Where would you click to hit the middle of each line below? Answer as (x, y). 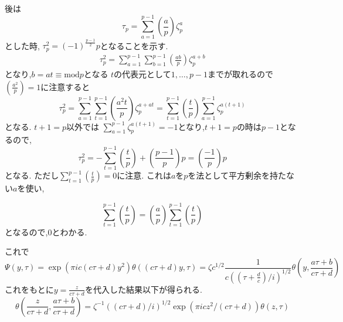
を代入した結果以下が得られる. (143, 289)
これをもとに (29, 289)
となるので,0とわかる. (46, 232)
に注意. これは (144, 175)
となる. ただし (32, 175)
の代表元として (142, 74)
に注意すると (65, 86)
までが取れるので (241, 74)
